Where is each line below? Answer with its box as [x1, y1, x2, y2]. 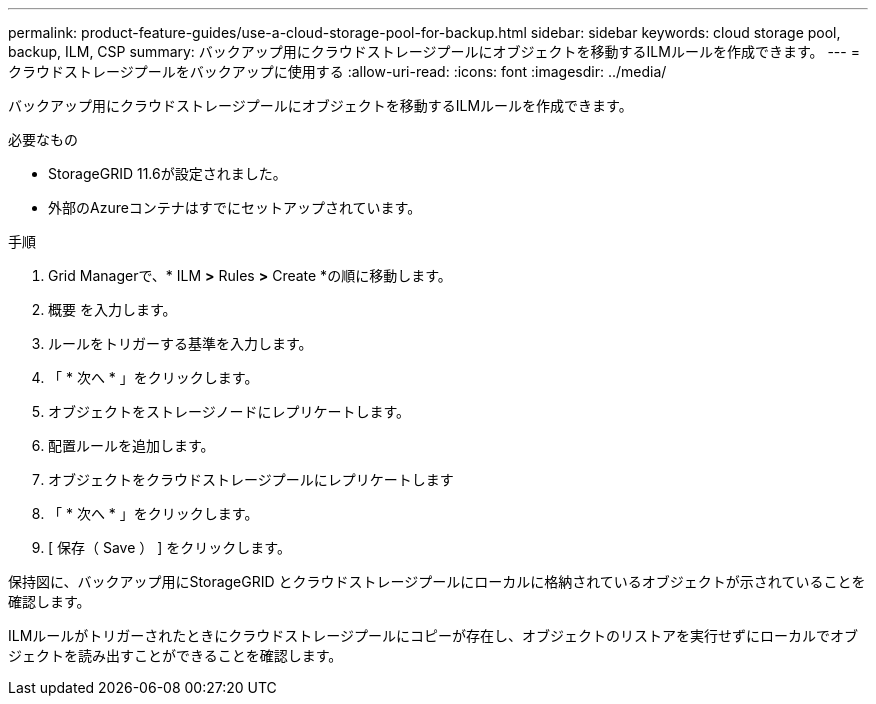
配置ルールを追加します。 [48, 437, 215, 454]
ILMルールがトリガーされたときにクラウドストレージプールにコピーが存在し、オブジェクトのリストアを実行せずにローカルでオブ [8, 627, 859, 644]
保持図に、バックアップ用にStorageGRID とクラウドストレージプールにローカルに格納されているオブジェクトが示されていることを [8, 573, 866, 590]
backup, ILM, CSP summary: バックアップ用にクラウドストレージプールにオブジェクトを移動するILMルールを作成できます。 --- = [8, 43, 860, 60]
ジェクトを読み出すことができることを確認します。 [8, 647, 343, 664]
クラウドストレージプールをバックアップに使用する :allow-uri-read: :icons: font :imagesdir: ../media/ [8, 63, 667, 80]
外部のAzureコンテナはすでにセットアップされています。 [48, 199, 422, 216]
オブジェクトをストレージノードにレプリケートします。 [48, 403, 411, 420]
